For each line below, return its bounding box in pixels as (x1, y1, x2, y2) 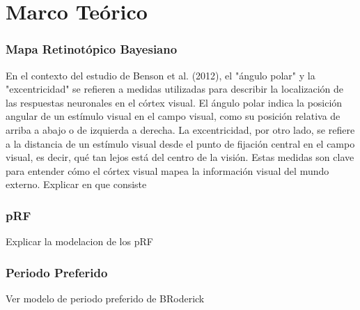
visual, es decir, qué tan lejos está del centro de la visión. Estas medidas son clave (6, 150, 354, 164)
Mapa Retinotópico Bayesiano (6, 40, 178, 58)
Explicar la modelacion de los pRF (6, 234, 153, 249)
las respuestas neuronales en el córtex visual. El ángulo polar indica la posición (6, 95, 343, 109)
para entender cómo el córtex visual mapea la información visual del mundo (6, 163, 329, 178)
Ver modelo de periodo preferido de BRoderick (6, 290, 205, 305)
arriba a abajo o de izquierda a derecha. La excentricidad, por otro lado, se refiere (6, 122, 355, 137)
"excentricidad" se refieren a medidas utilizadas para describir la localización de (6, 82, 344, 96)
